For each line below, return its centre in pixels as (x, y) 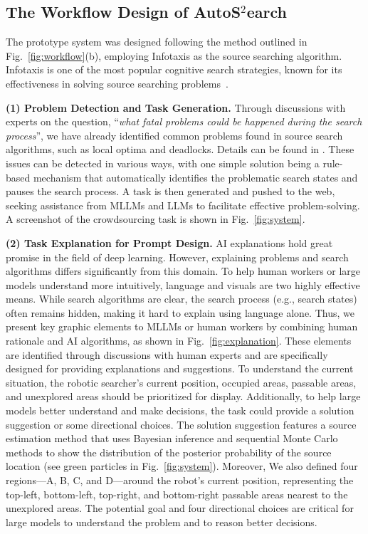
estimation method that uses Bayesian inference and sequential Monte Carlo (172, 438)
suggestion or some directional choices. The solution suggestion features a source (181, 424)
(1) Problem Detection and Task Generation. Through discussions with (176, 107)
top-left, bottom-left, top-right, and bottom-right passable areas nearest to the (177, 494)
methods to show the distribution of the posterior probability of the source (169, 452)
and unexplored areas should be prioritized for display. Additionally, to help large (183, 396)
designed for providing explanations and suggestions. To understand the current (180, 368)
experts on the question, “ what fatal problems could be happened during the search (184, 121)
